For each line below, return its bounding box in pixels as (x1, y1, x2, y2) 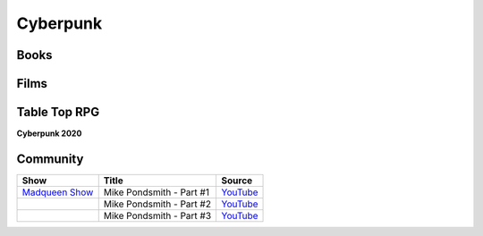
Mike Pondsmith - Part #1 (103, 186, 210, 198)
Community (16, 151, 84, 166)
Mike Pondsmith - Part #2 (103, 198, 212, 210)
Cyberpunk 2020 (16, 128, 82, 139)
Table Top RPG (16, 105, 100, 120)
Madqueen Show (21, 186, 94, 198)
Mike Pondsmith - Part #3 (103, 210, 212, 222)
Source (221, 174, 253, 187)
